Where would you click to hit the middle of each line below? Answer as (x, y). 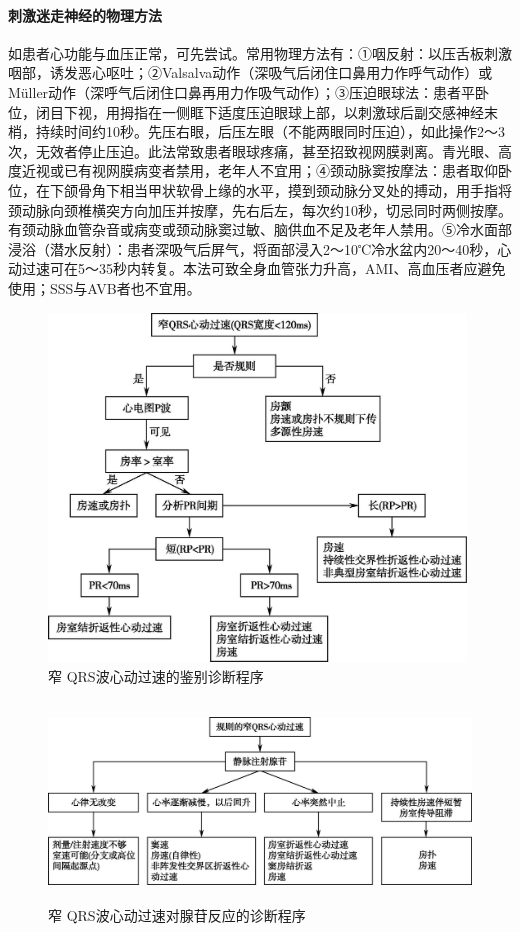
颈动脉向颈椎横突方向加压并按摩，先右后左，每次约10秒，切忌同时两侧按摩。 (260, 209)
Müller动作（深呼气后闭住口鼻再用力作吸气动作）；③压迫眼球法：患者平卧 (249, 91)
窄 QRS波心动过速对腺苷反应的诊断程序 (177, 915)
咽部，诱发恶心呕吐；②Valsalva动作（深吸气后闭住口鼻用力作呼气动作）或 (250, 72)
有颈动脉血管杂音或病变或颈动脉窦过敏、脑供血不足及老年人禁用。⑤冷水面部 (260, 229)
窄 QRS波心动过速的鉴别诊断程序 (156, 676)
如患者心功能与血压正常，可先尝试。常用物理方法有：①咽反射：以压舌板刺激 (260, 52)
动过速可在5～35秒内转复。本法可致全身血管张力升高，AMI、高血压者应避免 (257, 268)
